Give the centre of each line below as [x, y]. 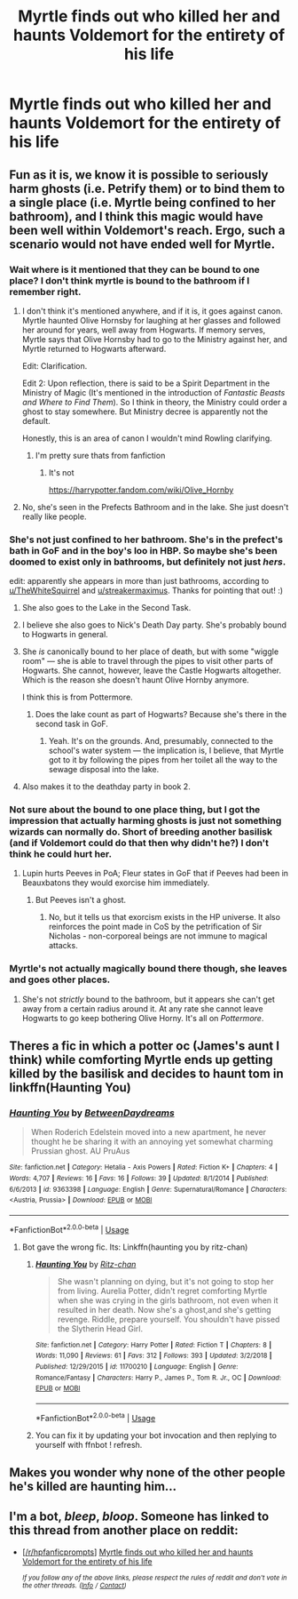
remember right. [45, 292]
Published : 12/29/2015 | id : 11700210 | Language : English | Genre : [137, 1367]
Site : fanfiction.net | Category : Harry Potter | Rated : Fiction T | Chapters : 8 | [153, 1345]
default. [36, 420]
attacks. [63, 946]
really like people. [54, 516]
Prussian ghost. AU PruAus [80, 1151]
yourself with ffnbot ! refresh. [89, 1444]
